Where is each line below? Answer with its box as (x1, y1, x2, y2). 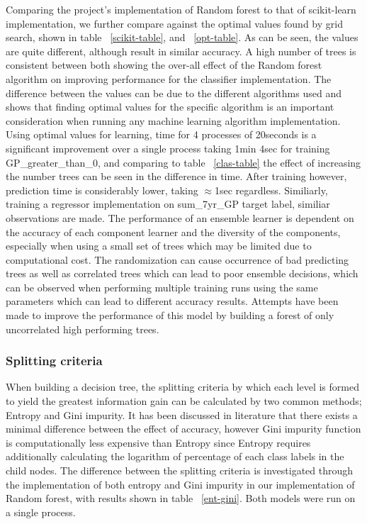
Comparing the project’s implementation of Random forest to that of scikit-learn (6, 2, 356, 16)
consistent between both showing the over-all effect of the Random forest (6, 57, 322, 72)
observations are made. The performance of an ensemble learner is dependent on (6, 210, 354, 225)
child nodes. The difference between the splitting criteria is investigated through (6, 463, 354, 478)
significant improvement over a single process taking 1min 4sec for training (6, 140, 330, 155)
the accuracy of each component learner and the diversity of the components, (6, 224, 341, 239)
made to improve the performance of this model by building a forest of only (6, 308, 334, 323)
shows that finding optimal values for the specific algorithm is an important (6, 99, 334, 114)
